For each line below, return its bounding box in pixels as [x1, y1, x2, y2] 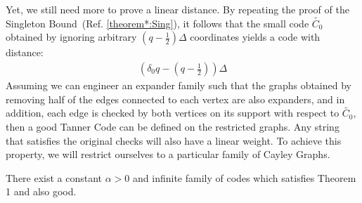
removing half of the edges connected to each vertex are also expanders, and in [6, 91, 345, 106]
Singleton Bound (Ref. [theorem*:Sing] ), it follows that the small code [6, 15, 309, 30]
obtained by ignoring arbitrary [6, 30, 137, 44]
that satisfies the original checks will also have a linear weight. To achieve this [6, 133, 342, 148]
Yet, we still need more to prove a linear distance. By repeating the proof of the [6, 2, 349, 16]
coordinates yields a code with [190, 30, 321, 44]
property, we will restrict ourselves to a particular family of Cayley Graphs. [6, 147, 330, 162]
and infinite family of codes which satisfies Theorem [133, 170, 356, 185]
